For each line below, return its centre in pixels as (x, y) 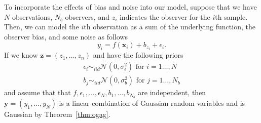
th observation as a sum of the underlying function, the (170, 27)
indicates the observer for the (165, 16)
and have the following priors (138, 55)
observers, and (87, 16)
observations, (32, 16)
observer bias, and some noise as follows (66, 36)
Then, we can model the (42, 27)
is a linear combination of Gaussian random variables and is (152, 102)
